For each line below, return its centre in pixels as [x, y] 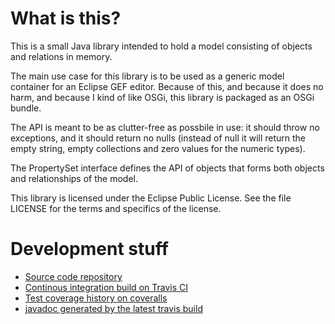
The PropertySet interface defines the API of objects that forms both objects [167, 168]
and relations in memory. [61, 56]
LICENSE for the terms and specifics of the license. [116, 208]
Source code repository [73, 276]
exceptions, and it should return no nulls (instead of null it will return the [158, 138]
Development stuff [89, 249]
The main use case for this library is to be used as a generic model [147, 76]
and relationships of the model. [74, 178]
